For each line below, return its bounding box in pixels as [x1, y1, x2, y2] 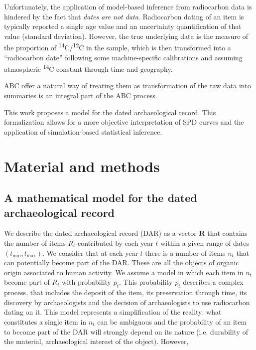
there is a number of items [145, 247, 226, 258]
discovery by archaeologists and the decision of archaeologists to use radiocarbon [4, 297, 250, 307]
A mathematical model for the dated [4, 190, 197, 205]
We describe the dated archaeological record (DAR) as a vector [4, 228, 197, 238]
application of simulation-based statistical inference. [4, 126, 162, 137]
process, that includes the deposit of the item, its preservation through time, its [4, 287, 247, 298]
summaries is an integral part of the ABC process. [4, 90, 157, 101]
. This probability [119, 277, 173, 287]
